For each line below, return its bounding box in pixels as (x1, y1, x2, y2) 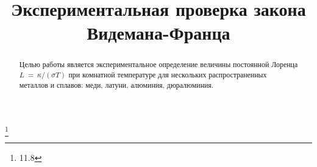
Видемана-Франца (87, 20, 230, 45)
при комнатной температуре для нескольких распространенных (68, 69, 267, 80)
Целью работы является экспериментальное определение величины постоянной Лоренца (19, 59, 298, 69)
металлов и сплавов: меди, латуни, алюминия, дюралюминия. (19, 79, 214, 90)
